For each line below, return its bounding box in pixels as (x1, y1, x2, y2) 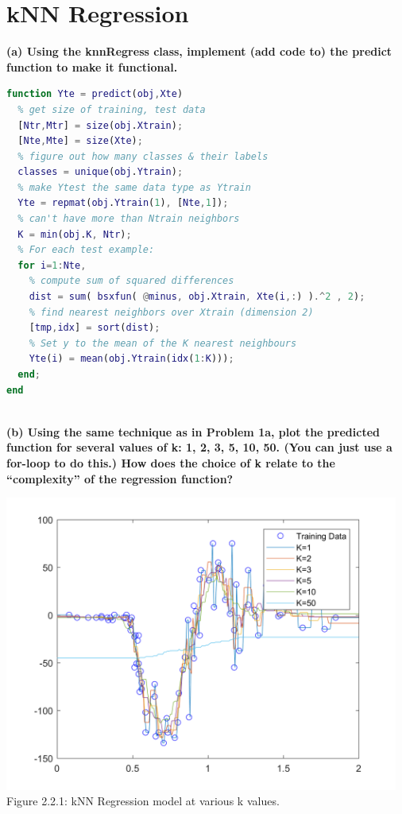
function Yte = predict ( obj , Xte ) (6, 88, 184, 100)
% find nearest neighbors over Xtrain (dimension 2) (29, 306, 314, 318)
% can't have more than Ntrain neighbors (17, 213, 240, 225)
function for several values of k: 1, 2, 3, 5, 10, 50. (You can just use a (6, 439, 392, 455)
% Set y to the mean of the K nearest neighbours (29, 337, 297, 349)
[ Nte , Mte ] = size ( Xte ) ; (17, 135, 143, 147)
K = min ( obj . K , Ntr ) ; (17, 228, 132, 240)
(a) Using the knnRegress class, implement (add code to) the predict (6, 43, 392, 60)
